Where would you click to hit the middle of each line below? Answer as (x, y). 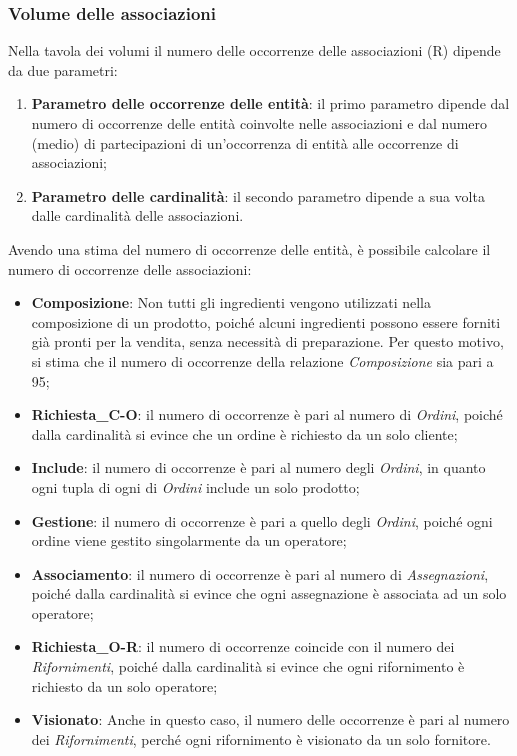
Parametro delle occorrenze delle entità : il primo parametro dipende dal (270, 103)
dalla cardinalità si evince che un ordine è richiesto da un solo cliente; (244, 433)
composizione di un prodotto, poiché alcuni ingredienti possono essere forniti (266, 321)
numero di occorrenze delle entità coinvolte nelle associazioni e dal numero (259, 123)
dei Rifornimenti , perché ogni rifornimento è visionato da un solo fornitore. (261, 738)
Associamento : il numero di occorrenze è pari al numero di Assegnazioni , (260, 573)
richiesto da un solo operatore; (124, 685)
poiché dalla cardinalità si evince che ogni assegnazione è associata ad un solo (269, 593)
